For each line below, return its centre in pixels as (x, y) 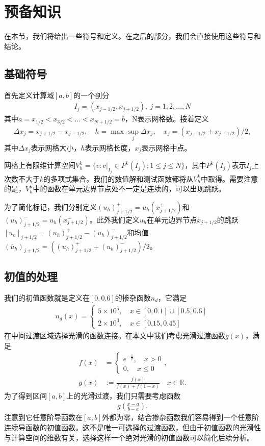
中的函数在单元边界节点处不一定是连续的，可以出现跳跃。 (129, 189)
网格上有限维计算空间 (40, 165)
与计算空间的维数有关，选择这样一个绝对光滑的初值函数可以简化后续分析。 (129, 437)
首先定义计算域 (29, 95)
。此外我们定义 (114, 219)
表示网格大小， (56, 147)
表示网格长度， (110, 147)
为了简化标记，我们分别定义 (50, 206)
